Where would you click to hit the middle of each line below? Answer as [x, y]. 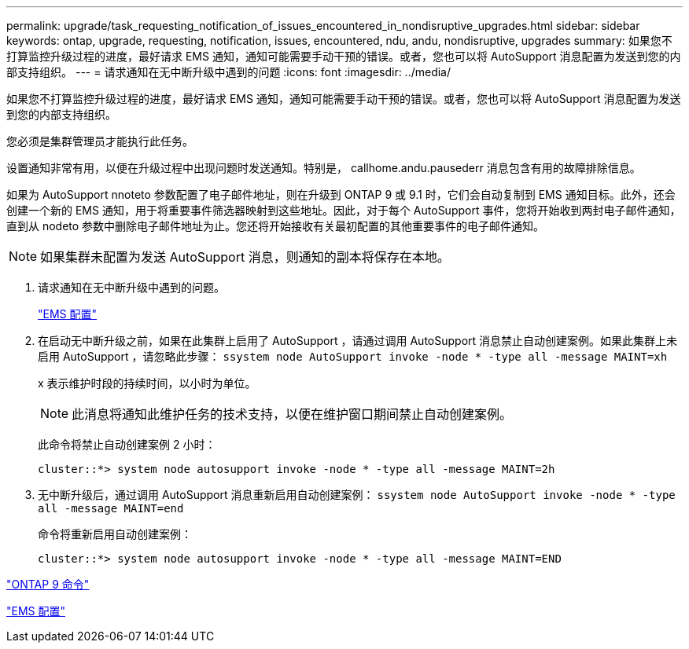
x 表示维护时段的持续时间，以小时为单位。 [147, 383]
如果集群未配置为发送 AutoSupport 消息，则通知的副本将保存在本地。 [245, 257]
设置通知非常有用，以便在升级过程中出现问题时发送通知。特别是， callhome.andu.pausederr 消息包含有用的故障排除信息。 [324, 168]
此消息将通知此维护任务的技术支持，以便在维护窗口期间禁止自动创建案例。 [292, 414]
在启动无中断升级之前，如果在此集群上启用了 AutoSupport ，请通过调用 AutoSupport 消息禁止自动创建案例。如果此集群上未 [358, 341]
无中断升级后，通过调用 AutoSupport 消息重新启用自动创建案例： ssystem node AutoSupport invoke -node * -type [357, 495]
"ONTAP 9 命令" [48, 584]
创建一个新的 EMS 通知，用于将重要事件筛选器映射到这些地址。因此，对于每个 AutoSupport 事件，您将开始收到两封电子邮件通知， [344, 210]
